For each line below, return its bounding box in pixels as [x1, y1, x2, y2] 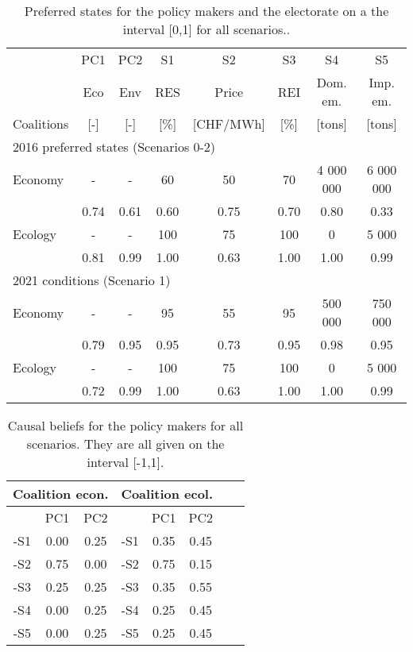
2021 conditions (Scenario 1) [13, 271, 171, 289]
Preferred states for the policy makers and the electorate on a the [24, 2, 389, 20]
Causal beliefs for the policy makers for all [7, 416, 244, 434]
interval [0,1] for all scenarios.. [122, 20, 291, 38]
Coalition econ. [13, 484, 109, 503]
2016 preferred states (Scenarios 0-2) [13, 137, 216, 156]
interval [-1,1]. [87, 453, 164, 471]
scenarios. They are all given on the [26, 434, 225, 453]
